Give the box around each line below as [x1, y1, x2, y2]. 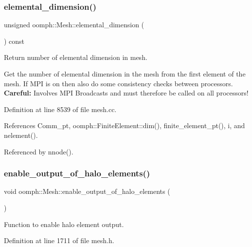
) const [4, 36, 25, 46]
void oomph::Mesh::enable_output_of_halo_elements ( [4, 186, 170, 196]
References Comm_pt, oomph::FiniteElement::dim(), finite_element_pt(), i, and [4, 120, 245, 131]
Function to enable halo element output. [4, 219, 124, 229]
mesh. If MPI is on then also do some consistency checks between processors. [4, 78, 233, 88]
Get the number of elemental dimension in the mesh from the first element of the [4, 69, 246, 78]
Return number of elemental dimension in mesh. [4, 52, 147, 62]
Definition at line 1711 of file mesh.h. [4, 235, 114, 246]
